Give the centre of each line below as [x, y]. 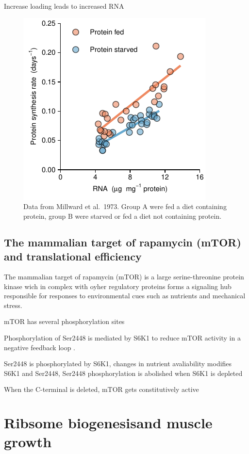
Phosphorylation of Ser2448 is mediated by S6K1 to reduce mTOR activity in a [122, 337]
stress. [13, 305]
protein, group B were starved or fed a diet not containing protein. [123, 216]
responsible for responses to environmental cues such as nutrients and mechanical [125, 296]
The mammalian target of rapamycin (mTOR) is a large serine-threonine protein [124, 276]
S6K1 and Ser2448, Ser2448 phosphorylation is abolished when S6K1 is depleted [123, 373]
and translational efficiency [73, 256]
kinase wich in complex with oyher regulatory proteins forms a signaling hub [118, 286]
